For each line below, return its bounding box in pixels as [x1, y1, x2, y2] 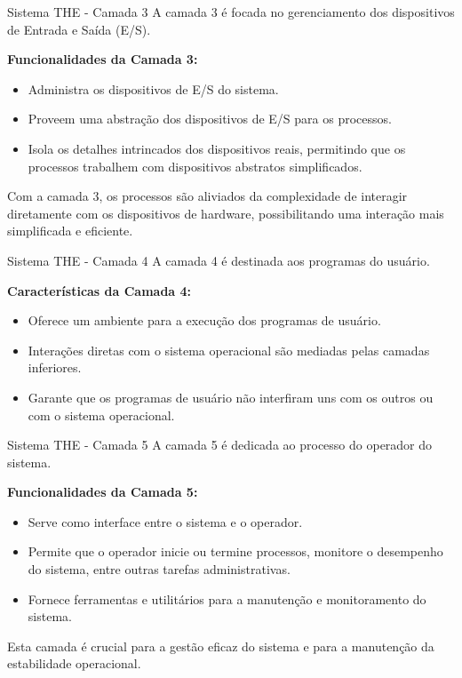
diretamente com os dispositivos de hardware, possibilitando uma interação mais [7, 203, 444, 222]
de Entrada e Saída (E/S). [7, 20, 151, 38]
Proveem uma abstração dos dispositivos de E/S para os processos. [28, 109, 392, 128]
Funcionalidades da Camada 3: [7, 50, 198, 68]
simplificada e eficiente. [7, 221, 133, 240]
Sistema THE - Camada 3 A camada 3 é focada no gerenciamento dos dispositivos [7, 3, 455, 20]
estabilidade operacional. [7, 654, 141, 673]
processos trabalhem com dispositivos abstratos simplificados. [28, 156, 362, 175]
